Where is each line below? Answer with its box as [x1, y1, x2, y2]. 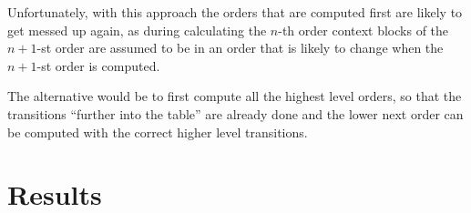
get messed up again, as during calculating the [7, 20, 267, 39]
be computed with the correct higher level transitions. [7, 122, 308, 141]
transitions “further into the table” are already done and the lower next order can [7, 104, 464, 123]
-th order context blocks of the [278, 20, 449, 39]
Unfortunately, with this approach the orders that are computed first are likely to [7, 3, 463, 21]
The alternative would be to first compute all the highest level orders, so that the [7, 86, 462, 106]
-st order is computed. [36, 56, 160, 75]
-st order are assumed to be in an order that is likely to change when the [36, 38, 444, 57]
